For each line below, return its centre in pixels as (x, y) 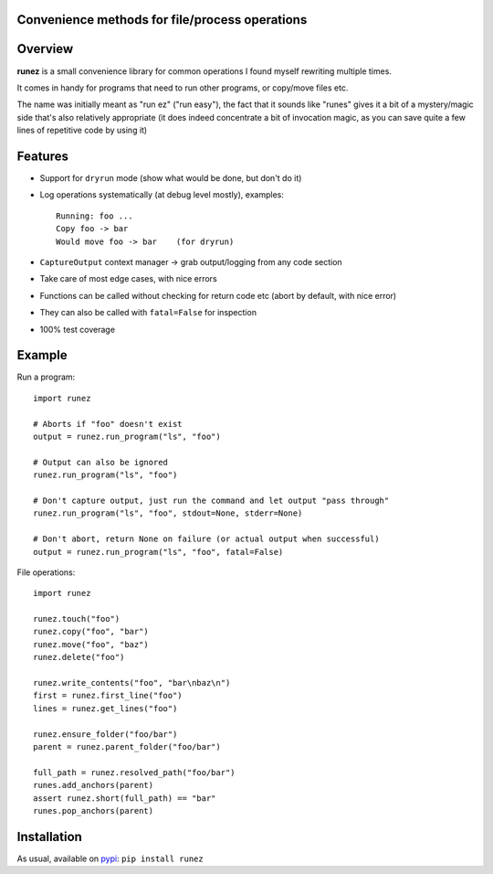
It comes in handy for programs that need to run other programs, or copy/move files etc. (183, 88)
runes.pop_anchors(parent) (94, 810)
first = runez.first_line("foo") (108, 696)
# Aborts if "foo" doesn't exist (108, 424)
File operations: (46, 572)
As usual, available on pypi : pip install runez (110, 858)
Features (42, 156)
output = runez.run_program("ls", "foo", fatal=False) (158, 552)
